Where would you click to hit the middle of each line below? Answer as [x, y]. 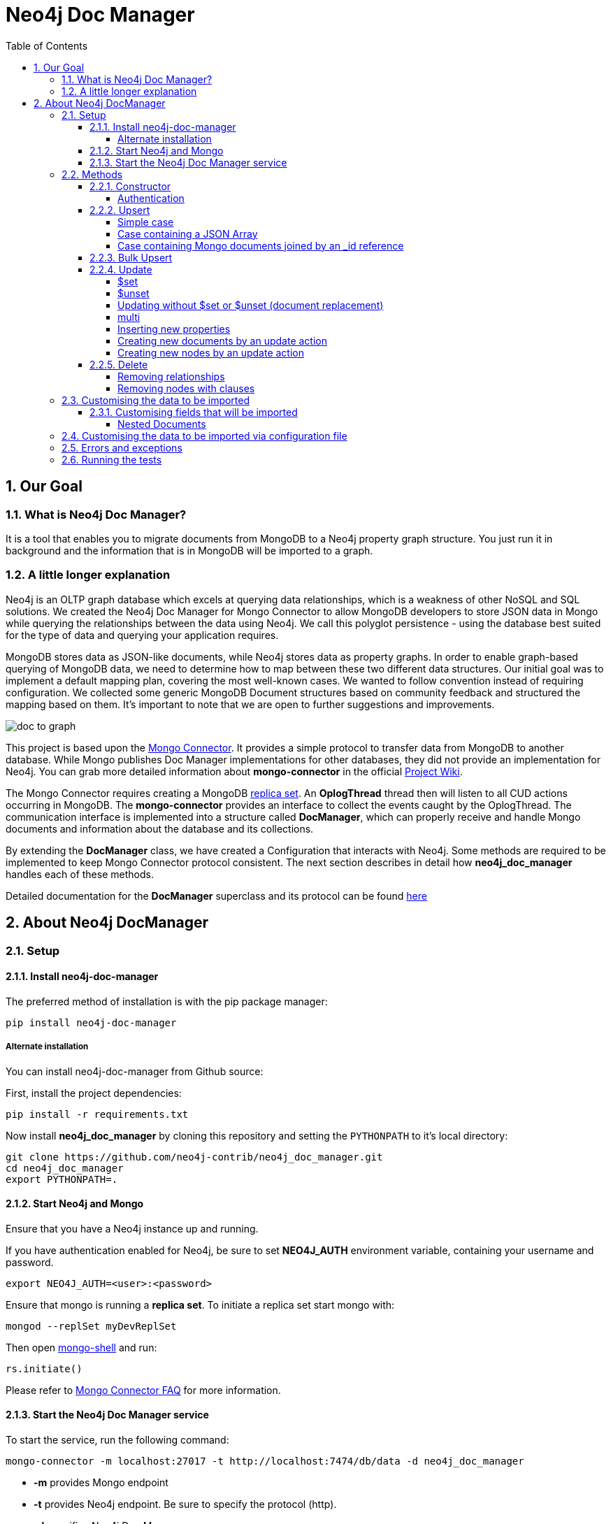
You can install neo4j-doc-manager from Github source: [135, 1071]
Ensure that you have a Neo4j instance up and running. [132, 1228]
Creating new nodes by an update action [211, 352]
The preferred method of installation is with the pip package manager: [167, 1001]
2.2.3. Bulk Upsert [131, 257]
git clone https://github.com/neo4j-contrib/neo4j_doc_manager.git [194, 1157]
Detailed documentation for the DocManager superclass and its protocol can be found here [216, 896]
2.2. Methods [92, 174]
